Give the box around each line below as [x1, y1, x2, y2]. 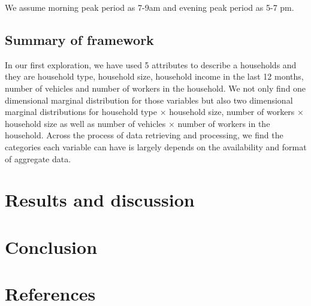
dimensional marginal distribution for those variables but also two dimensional [5, 93, 293, 106]
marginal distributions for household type [5, 105, 157, 118]
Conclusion [5, 234, 98, 259]
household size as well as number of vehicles [5, 117, 166, 129]
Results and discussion [5, 187, 195, 212]
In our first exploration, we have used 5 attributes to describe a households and [5, 58, 297, 71]
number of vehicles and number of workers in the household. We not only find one [5, 81, 306, 94]
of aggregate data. [5, 152, 71, 165]
